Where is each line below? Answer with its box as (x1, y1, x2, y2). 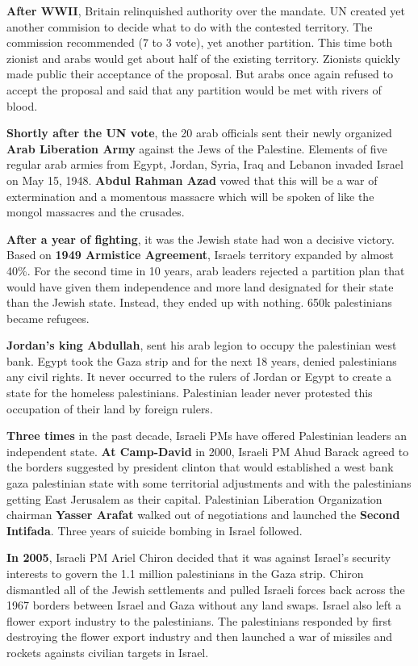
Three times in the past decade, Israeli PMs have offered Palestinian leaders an (6, 427, 407, 444)
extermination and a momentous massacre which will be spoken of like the (6, 187, 374, 204)
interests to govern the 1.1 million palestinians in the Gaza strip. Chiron (6, 565, 364, 581)
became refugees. (6, 309, 90, 326)
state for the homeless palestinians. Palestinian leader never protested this (6, 384, 373, 401)
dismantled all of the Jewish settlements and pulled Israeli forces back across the (6, 580, 405, 597)
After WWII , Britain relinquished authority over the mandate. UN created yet (6, 2, 405, 19)
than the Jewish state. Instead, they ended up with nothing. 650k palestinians (6, 294, 392, 311)
